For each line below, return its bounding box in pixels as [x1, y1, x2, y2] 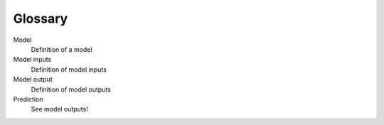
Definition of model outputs [31, 85, 112, 94]
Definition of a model [31, 45, 92, 53]
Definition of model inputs [31, 65, 107, 74]
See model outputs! [31, 105, 88, 114]
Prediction [13, 94, 43, 103]
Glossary [13, 11, 68, 26]
